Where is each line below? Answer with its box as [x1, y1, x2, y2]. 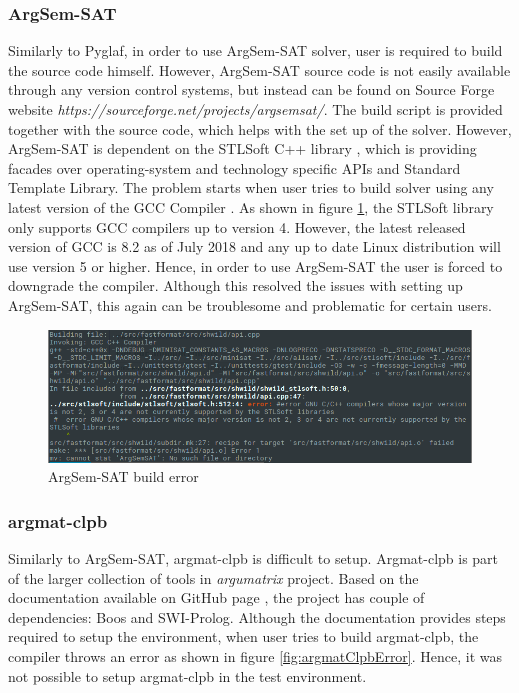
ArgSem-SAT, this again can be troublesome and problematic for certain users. [8, 294, 492, 315]
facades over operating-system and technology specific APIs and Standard [8, 157, 461, 178]
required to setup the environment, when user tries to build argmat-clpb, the [8, 626, 479, 647]
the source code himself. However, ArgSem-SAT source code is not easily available [8, 59, 511, 80]
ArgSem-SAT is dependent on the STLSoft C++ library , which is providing [8, 138, 477, 159]
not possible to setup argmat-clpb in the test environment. [8, 665, 367, 686]
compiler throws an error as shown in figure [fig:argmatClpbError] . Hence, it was [8, 645, 503, 666]
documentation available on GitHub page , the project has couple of [8, 587, 425, 608]
